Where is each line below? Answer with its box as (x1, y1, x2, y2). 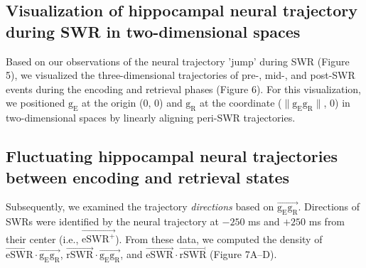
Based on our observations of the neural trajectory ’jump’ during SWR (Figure (6, 53, 350, 68)
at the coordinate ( (200, 95, 282, 110)
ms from (308, 214, 345, 229)
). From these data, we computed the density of (115, 231, 323, 246)
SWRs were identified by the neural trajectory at (6, 214, 219, 229)
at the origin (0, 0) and (82, 95, 183, 110)
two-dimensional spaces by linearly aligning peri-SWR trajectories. (6, 110, 296, 125)
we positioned (6, 95, 65, 110)
